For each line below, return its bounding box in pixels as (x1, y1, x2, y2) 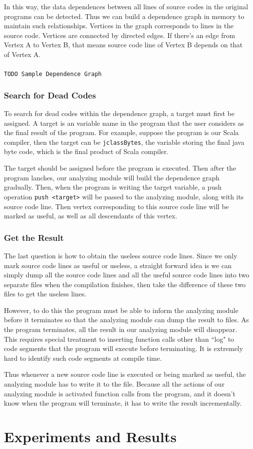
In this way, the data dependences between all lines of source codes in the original (4, 1, 248, 11)
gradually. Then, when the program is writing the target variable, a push (4, 182, 222, 192)
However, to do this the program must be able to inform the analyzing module (4, 305, 238, 315)
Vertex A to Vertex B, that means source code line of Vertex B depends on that (4, 39, 243, 50)
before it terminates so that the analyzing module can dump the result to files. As (4, 314, 249, 325)
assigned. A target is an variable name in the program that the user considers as (4, 117, 244, 128)
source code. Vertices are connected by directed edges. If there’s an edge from (4, 30, 235, 40)
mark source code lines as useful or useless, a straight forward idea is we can (4, 260, 232, 270)
